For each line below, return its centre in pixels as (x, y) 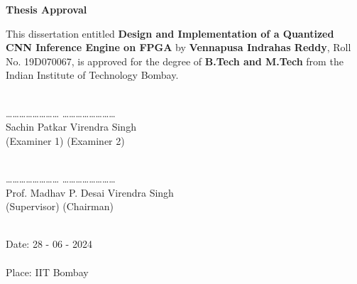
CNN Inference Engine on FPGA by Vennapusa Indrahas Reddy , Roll (178, 47)
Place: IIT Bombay (47, 272)
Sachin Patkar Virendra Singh (71, 127)
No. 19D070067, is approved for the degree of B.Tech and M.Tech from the (175, 61)
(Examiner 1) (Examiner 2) (65, 140)
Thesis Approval (46, 9)
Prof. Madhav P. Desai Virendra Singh (90, 192)
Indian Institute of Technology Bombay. (92, 75)
